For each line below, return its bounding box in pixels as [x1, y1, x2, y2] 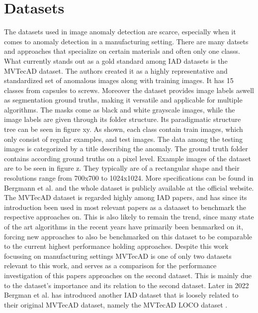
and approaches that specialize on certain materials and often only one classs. [4, 46, 241, 56]
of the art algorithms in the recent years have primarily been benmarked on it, [4, 221, 244, 231]
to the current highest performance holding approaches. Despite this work [4, 241, 229, 251]
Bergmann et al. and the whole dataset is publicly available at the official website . [4, 182, 254, 193]
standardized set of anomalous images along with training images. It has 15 [4, 75, 234, 86]
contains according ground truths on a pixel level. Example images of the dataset [4, 153, 251, 163]
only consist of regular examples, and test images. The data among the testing [4, 133, 243, 144]
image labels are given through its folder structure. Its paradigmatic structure [4, 114, 241, 124]
